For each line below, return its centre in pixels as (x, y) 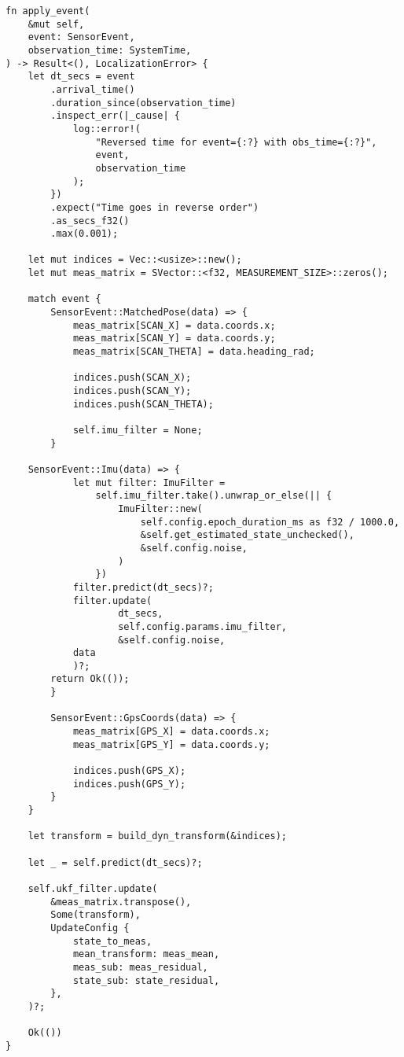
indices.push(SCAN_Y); (132, 391)
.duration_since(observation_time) (143, 103)
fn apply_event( (48, 11)
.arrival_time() (93, 89)
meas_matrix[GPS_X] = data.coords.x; (171, 732)
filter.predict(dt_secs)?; (143, 587)
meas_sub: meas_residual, (140, 967)
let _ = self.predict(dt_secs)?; (115, 862)
